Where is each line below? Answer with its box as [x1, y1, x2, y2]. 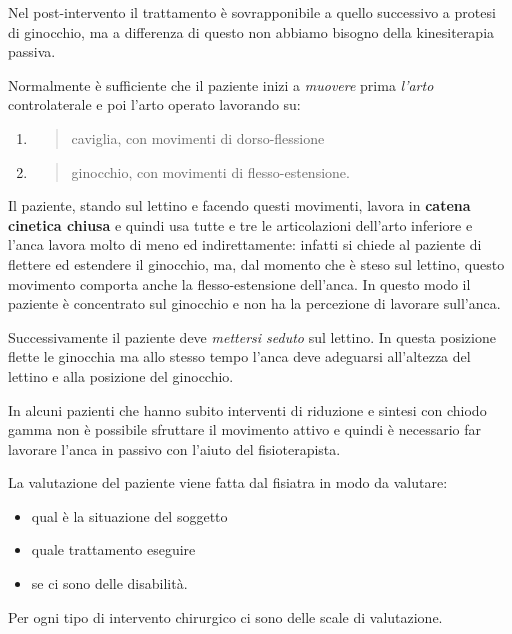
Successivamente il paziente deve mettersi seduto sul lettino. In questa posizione [8, 326, 496, 347]
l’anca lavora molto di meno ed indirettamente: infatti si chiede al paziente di [8, 234, 482, 255]
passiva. [8, 41, 56, 62]
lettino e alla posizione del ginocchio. [8, 365, 234, 386]
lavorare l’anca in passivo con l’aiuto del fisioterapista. [8, 438, 341, 459]
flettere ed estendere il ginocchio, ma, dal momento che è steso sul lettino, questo [8, 253, 505, 274]
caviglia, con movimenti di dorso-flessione [71, 127, 325, 148]
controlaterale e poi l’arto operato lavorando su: [8, 94, 301, 115]
